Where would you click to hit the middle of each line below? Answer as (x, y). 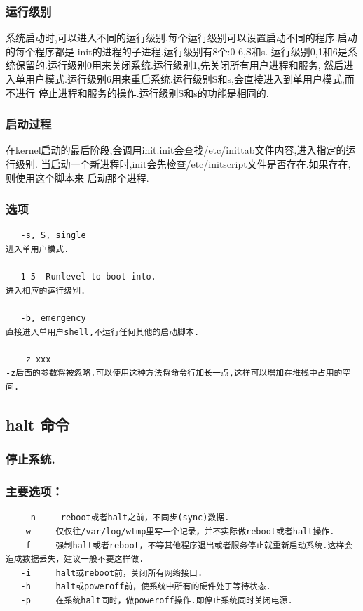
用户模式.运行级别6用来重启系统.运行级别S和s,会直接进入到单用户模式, (185, 79)
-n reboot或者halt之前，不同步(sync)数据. (128, 518)
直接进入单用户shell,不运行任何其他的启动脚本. (103, 332)
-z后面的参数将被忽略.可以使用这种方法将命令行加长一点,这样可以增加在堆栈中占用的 (174, 373)
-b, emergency (53, 318)
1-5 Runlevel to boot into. (88, 277)
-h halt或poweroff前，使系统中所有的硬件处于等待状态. (146, 587)
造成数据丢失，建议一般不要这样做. (75, 559)
